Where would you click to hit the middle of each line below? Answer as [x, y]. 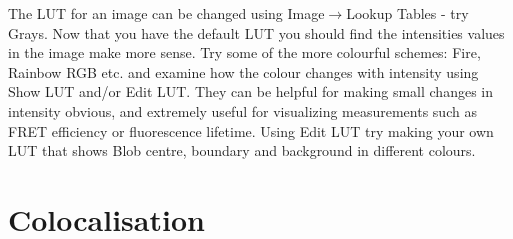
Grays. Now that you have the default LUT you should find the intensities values [256, 32]
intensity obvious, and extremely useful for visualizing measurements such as [242, 110]
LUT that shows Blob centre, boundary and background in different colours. [242, 150]
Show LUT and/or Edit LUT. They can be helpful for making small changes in [251, 91]
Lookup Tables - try [407, 13]
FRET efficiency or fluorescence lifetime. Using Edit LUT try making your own [251, 130]
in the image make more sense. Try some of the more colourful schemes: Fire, [244, 52]
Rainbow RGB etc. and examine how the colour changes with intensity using [243, 71]
